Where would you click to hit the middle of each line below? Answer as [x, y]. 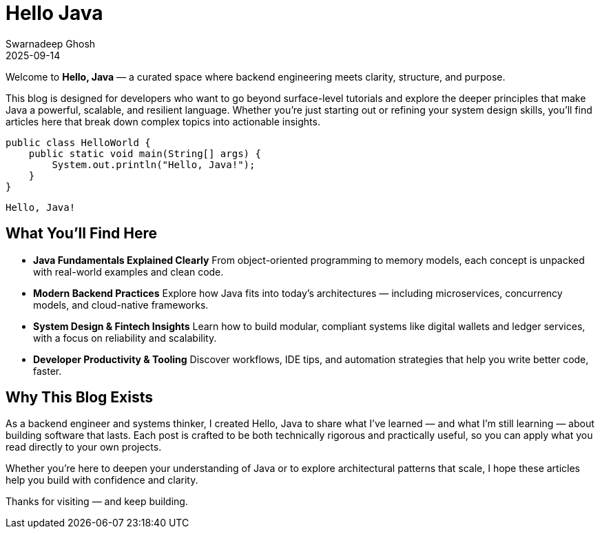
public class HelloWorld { [78, 142]
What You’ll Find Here [81, 234]
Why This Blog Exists [80, 398]
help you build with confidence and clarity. [102, 480]
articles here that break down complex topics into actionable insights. [163, 121]
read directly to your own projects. [84, 447]
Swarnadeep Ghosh [51, 43]
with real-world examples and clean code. [128, 271]
